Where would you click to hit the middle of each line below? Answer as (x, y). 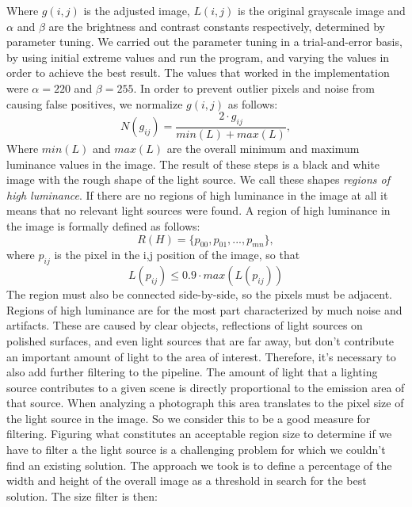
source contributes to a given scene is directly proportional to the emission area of (206, 387)
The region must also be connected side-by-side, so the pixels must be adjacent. (200, 294)
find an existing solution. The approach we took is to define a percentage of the (199, 465)
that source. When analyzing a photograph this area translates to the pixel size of (205, 403)
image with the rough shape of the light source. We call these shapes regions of (198, 179)
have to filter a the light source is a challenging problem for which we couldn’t (196, 450)
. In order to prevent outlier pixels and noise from (254, 88)
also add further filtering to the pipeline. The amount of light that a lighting (192, 372)
